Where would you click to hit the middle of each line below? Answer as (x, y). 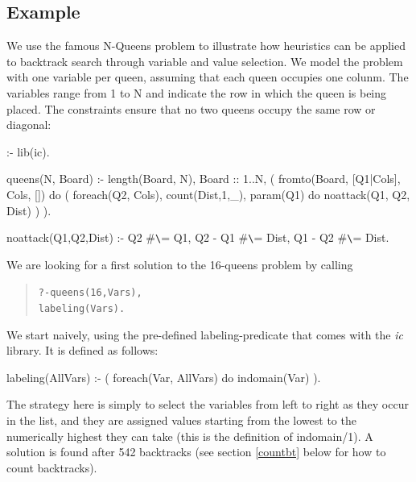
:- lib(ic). (28, 151)
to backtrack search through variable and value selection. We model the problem (205, 61)
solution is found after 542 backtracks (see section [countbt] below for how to (196, 452)
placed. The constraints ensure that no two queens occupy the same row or (191, 108)
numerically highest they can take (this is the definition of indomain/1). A (190, 436)
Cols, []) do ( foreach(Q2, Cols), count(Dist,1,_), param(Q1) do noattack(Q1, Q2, (208, 194)
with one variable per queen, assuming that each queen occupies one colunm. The (208, 77)
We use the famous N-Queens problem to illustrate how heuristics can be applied (206, 46)
